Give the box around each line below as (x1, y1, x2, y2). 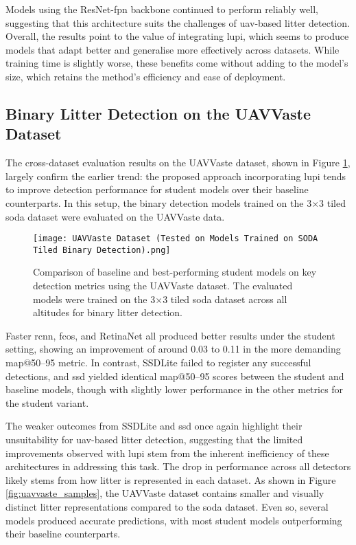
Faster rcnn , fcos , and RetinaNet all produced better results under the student (5, 328, 335, 342)
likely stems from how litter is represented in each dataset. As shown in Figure (5, 472, 336, 487)
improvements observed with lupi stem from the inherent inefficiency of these (5, 445, 329, 460)
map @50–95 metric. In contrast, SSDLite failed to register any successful (5, 355, 311, 369)
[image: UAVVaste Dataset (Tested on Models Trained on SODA (33, 234, 318, 244)
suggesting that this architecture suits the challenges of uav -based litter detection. (5, 15, 350, 30)
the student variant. (5, 395, 89, 410)
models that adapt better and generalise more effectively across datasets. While (5, 42, 340, 56)
